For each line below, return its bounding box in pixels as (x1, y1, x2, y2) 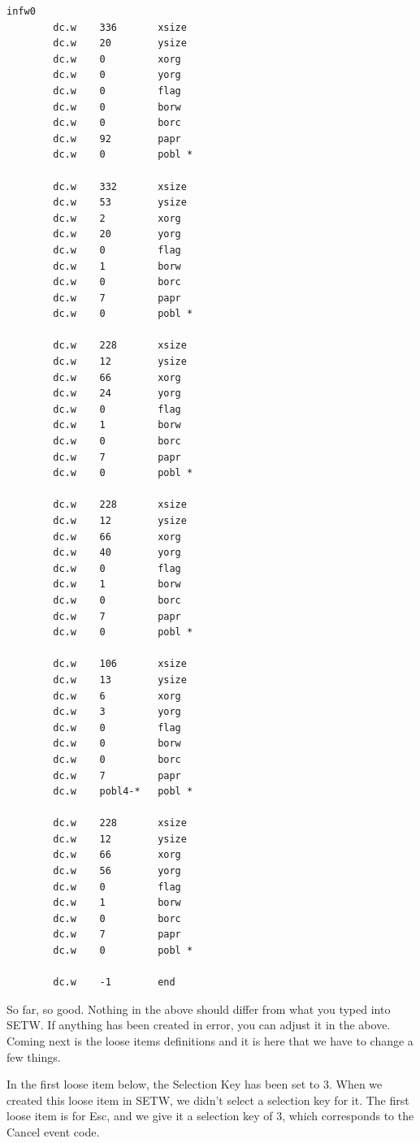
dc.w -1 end (53, 976, 175, 989)
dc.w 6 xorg (53, 690, 181, 702)
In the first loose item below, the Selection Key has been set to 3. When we (6, 1076, 383, 1093)
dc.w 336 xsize (53, 21, 187, 33)
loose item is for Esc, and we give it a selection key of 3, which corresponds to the (6, 1107, 414, 1124)
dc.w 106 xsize (53, 658, 187, 670)
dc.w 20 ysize (53, 37, 187, 50)
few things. (6, 1048, 61, 1065)
